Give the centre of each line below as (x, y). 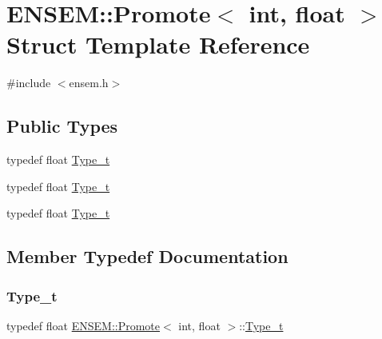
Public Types (62, 126)
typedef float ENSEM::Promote (84, 325)
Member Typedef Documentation (147, 256)
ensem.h (89, 83)
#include (29, 83)
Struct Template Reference (158, 44)
